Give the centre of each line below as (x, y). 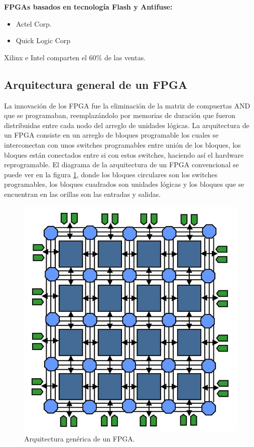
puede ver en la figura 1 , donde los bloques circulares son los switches (111, 174)
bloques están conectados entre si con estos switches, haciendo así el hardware (124, 154)
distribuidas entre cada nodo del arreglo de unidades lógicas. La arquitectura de (127, 125)
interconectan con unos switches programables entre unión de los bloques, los (122, 144)
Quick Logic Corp (43, 40)
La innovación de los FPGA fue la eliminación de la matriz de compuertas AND (127, 105)
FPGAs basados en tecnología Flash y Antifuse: (88, 7)
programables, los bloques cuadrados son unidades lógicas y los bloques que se (124, 184)
